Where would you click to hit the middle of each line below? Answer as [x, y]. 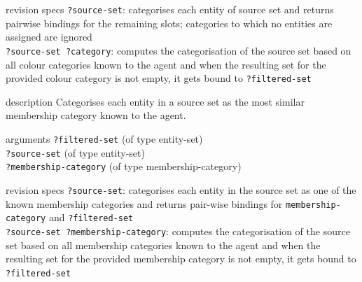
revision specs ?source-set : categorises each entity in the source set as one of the [181, 189]
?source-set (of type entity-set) [75, 152]
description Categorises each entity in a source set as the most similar [155, 101]
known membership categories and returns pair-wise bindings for [144, 203]
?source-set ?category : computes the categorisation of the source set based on [179, 50]
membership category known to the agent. [96, 115]
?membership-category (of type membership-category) [124, 166]
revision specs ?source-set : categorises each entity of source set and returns [170, 9]
